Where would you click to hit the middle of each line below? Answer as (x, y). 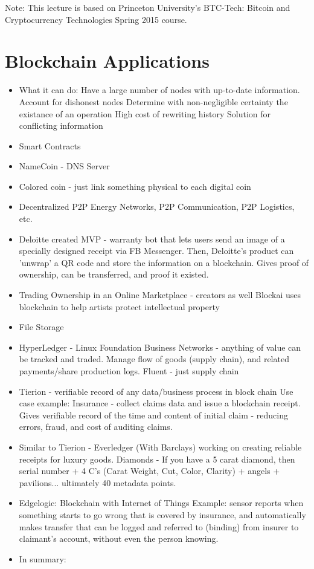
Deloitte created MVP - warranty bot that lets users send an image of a (152, 239)
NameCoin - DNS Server (64, 166)
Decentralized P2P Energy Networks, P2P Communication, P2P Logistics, (157, 206)
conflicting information (61, 125)
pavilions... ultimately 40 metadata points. (98, 482)
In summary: (43, 558)
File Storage (41, 327)
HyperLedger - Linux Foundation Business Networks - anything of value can (160, 347)
